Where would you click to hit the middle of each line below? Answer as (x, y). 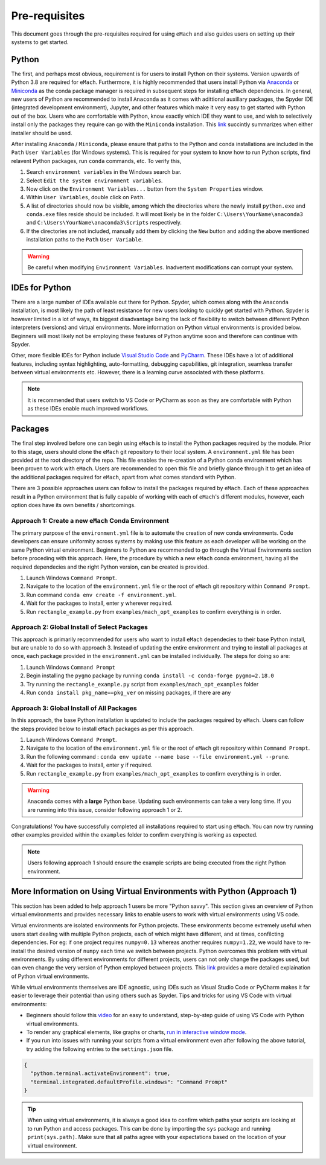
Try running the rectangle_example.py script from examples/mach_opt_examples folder (142, 684)
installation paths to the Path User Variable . (85, 240)
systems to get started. (40, 42)
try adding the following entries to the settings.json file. (100, 1049)
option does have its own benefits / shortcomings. (73, 505)
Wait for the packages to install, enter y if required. (89, 765)
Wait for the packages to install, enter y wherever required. (100, 603)
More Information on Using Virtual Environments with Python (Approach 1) (154, 891)
